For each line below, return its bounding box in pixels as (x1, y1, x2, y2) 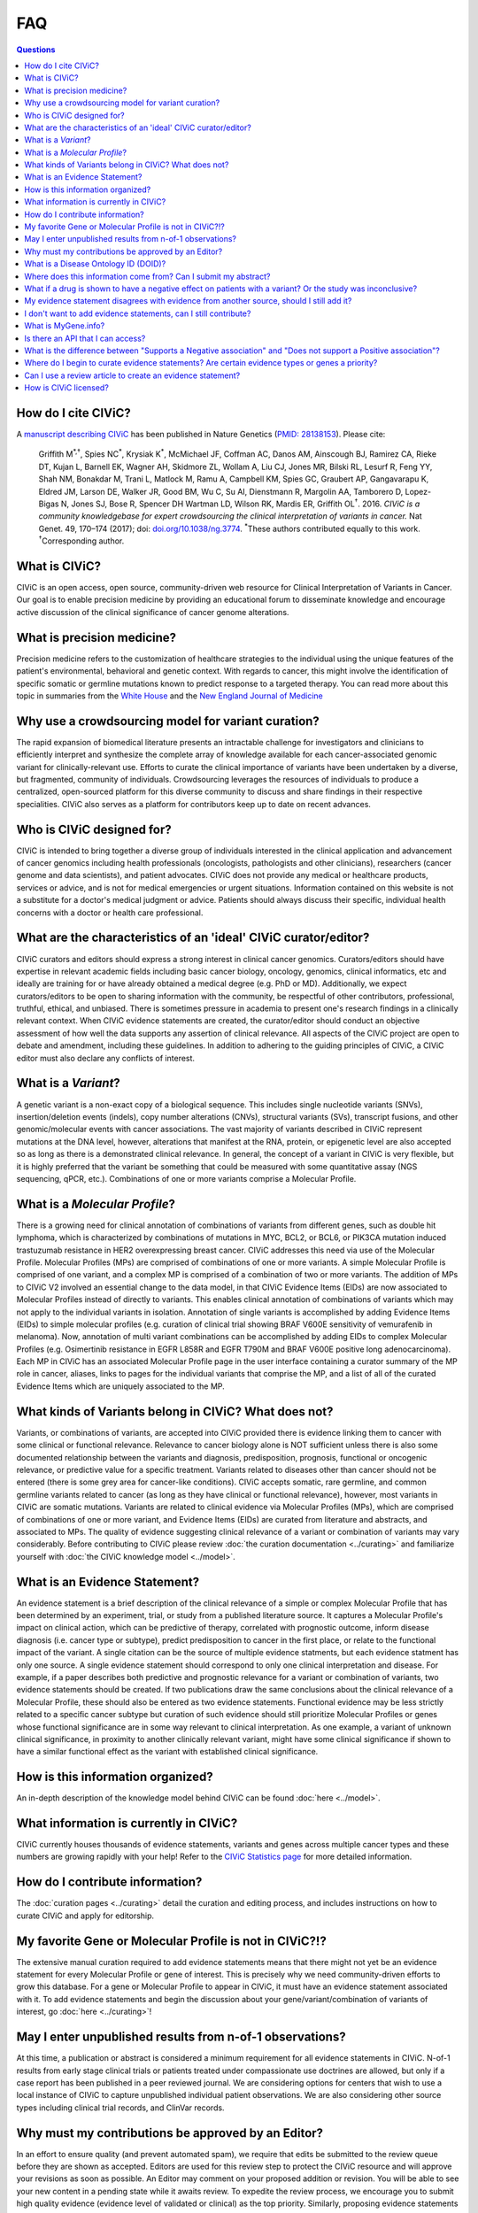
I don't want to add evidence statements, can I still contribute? (24, 308, 251, 319)
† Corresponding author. (38, 534, 125, 546)
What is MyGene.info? (24, 320, 105, 331)
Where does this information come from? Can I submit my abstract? (24, 271, 271, 281)
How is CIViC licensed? (24, 382, 110, 393)
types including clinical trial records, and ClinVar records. (16, 2102, 225, 2113)
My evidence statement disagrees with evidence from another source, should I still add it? (24, 296, 352, 306)
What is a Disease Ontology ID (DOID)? (24, 258, 166, 269)
